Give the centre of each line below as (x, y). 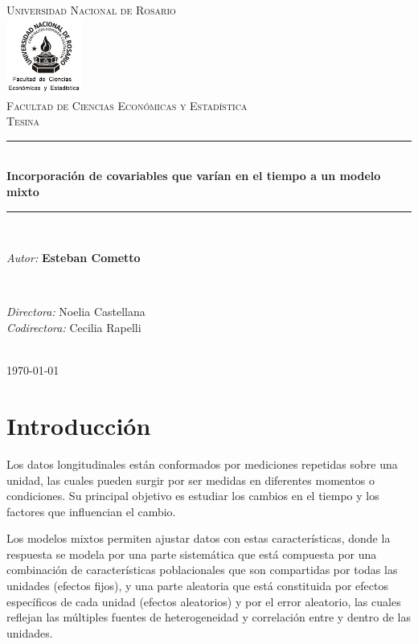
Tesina (23, 121)
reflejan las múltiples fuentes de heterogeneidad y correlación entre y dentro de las (209, 617)
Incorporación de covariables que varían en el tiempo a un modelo (194, 176)
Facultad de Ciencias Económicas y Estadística (127, 105)
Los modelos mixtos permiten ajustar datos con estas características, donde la (199, 538)
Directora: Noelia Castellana (76, 312)
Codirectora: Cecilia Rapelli (74, 328)
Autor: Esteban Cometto (74, 258)
